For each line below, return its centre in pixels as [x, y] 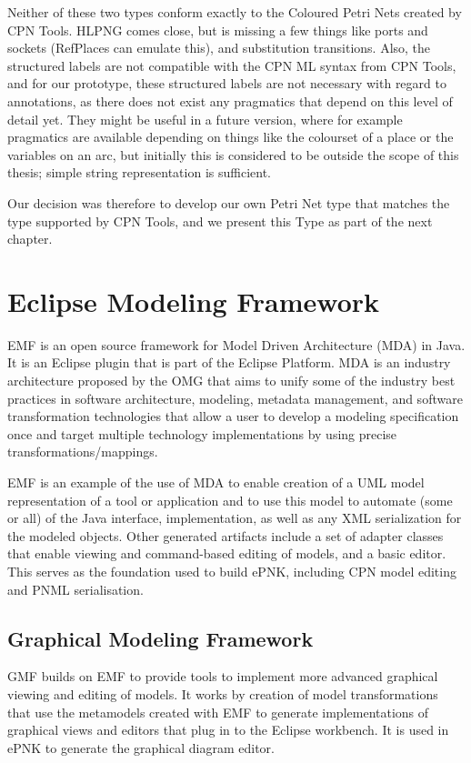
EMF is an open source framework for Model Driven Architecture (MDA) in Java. [236, 344]
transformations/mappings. [83, 452]
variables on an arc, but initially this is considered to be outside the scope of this [233, 154]
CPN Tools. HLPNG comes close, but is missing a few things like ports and [218, 30]
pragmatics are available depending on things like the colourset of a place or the [230, 137]
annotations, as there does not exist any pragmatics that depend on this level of [230, 100]
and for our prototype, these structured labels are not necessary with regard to [227, 83]
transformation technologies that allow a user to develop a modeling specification [233, 416]
